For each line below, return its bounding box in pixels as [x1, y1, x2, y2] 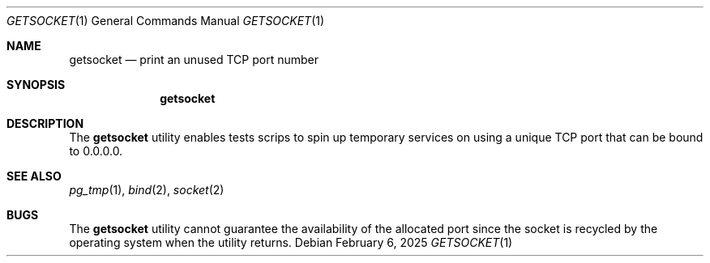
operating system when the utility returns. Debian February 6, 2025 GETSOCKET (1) [69, 235, 513, 249]
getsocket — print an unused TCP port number [69, 53, 319, 66]
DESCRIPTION [6, 117, 84, 130]
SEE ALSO [6, 169, 62, 183]
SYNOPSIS [6, 78, 66, 91]
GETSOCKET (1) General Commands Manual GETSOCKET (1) [6, 14, 325, 28]
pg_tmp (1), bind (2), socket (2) [69, 183, 225, 197]
